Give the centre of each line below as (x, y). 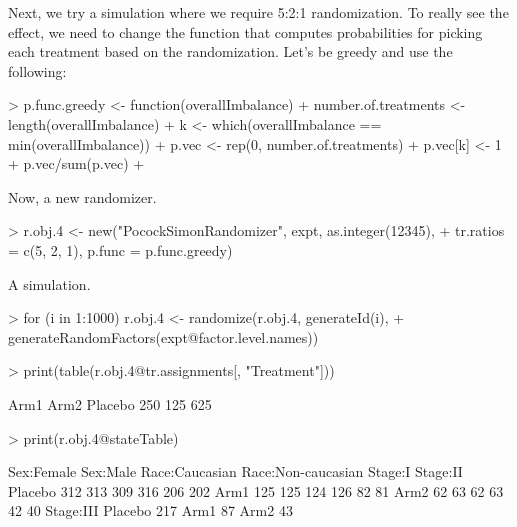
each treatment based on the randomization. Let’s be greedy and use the (230, 51)
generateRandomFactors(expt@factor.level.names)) (163, 336)
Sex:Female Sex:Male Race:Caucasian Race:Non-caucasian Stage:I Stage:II (235, 471)
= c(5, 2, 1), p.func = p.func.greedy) (120, 249)
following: (37, 70)
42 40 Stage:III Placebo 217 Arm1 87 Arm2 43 (150, 510)
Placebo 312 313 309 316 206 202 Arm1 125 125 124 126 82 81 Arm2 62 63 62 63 (256, 490)
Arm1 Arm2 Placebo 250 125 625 (110, 403)
